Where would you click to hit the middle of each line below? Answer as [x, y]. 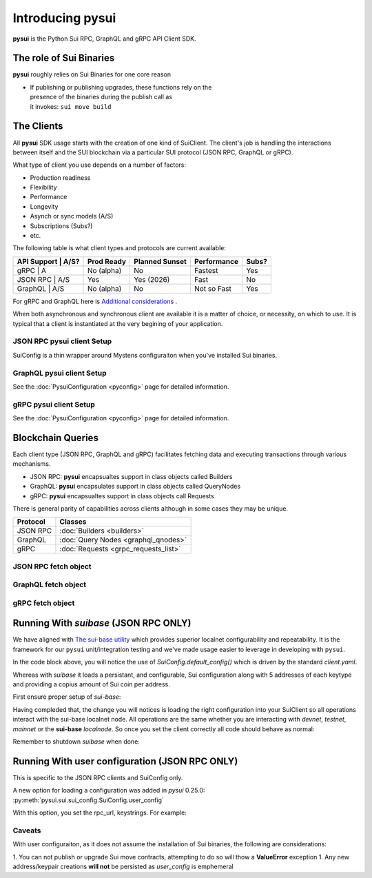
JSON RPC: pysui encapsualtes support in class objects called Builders [131, 476]
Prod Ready [107, 261]
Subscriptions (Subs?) [61, 226]
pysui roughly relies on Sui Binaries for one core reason [92, 74]
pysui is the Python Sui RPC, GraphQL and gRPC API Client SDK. [104, 39]
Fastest [206, 270]
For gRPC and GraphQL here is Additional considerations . [95, 301]
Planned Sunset [161, 261]
